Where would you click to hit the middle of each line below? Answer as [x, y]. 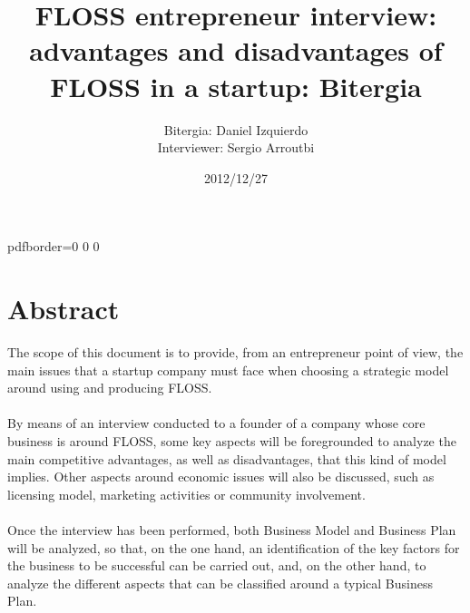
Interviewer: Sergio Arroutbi [236, 147]
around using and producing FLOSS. [110, 388]
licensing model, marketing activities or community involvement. [186, 494]
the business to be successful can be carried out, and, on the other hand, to [217, 565]
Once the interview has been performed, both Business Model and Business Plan [232, 529]
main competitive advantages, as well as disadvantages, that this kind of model [227, 458]
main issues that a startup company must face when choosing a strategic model [228, 370]
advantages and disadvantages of [236, 50]
